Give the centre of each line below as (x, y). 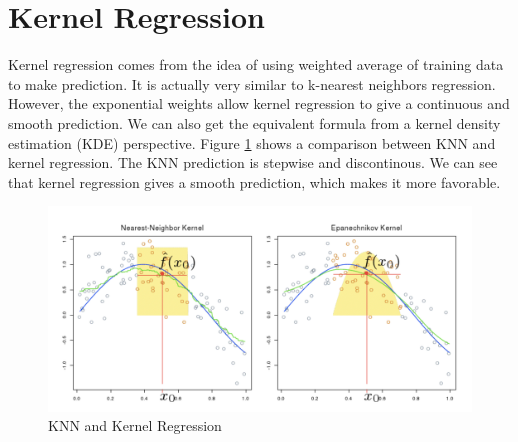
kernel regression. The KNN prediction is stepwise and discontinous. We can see (253, 162)
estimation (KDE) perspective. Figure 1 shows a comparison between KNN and (252, 142)
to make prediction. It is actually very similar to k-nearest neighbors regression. (252, 83)
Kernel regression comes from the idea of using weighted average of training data (256, 64)
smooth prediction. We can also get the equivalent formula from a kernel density (254, 122)
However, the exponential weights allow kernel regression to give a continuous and (259, 103)
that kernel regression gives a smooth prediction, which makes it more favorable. (254, 181)
